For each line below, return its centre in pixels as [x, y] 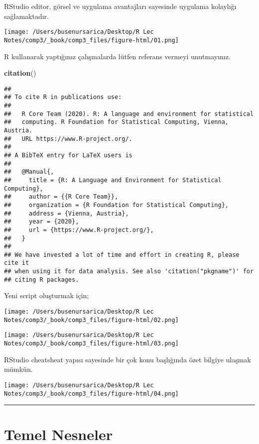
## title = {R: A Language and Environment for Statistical [113, 180]
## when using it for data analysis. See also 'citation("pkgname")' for [129, 272]
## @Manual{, [29, 172]
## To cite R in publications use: [63, 97]
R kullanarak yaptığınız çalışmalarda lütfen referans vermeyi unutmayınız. [117, 56]
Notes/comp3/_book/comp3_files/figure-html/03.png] [91, 343]
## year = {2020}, [42, 222]
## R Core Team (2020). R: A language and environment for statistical [129, 114]
